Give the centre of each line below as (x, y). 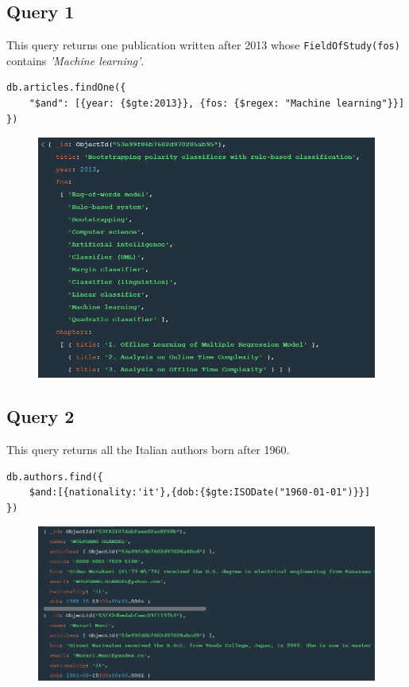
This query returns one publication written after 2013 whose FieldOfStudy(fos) (203, 45)
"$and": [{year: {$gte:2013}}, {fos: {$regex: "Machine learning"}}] (217, 104)
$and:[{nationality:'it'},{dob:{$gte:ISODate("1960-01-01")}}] (200, 493)
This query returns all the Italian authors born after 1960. (148, 449)
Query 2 (41, 416)
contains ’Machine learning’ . (75, 60)
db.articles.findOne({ (66, 88)
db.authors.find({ (55, 477)
